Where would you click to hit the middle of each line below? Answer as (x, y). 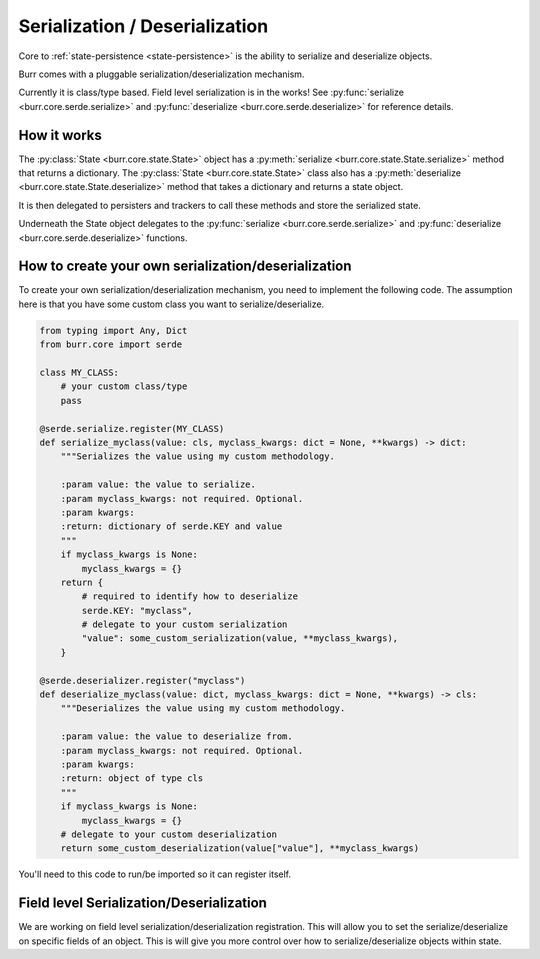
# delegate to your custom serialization (184, 624)
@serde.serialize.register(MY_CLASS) (132, 428)
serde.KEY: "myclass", (137, 610)
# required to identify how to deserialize (190, 596)
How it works (60, 135)
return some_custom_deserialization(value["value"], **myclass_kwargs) (240, 848)
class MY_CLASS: (79, 373)
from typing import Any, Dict (113, 330)
